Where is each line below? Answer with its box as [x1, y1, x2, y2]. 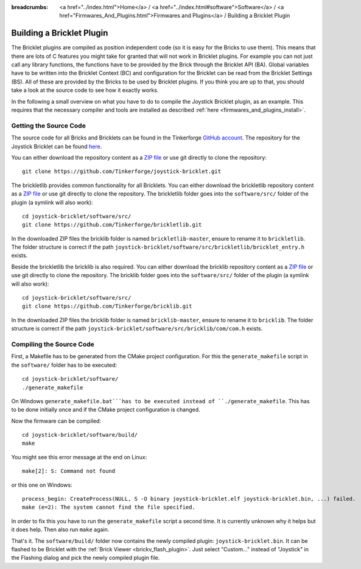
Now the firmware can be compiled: [11, 417, 102, 425]
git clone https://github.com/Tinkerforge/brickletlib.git [22, 221, 202, 228]
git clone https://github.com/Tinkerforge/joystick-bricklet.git [22, 168, 222, 175]
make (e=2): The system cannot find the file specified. [22, 504, 196, 511]
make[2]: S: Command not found [22, 468, 116, 475]
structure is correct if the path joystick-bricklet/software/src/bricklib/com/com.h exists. [11, 325, 263, 332]
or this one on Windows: [11, 481, 72, 489]
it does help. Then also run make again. [11, 526, 110, 533]
